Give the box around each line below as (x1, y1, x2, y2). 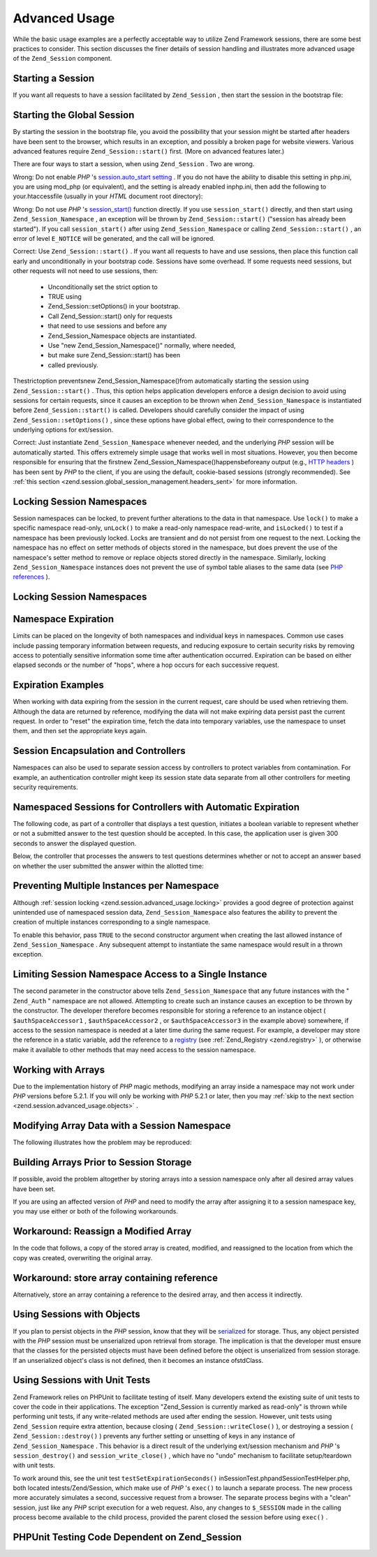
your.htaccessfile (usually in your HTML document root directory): (13, 192, 203, 200)
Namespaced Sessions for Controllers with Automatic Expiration (13, 801, 300, 813)
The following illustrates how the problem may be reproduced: (13, 1138, 192, 1146)
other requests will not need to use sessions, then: (13, 267, 158, 275)
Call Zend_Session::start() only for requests (47, 311, 172, 320)
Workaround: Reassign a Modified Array (13, 1225, 192, 1237)
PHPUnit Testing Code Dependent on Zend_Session (13, 1531, 242, 1543)
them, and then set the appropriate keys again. (13, 727, 147, 735)
